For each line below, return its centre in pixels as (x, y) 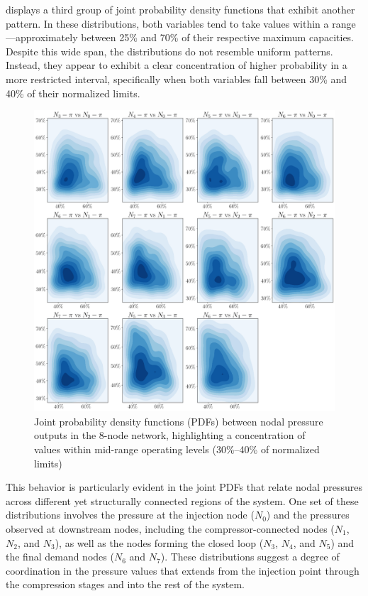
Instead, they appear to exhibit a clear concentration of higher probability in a (177, 65)
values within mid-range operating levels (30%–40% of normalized (177, 449)
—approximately (42, 37)
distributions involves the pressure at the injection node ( (130, 515)
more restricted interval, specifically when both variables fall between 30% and (177, 78)
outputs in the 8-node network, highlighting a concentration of (170, 435)
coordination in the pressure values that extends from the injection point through (183, 570)
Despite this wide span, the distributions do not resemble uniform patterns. (169, 51)
